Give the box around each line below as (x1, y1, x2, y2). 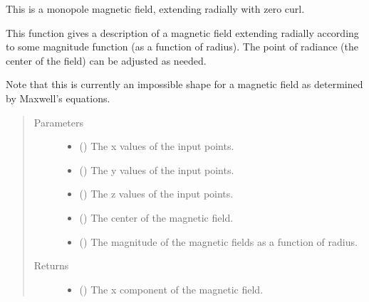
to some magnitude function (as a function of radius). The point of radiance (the (6, 39, 359, 54)
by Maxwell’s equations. (6, 90, 110, 105)
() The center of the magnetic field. (79, 210, 234, 225)
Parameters (33, 114, 83, 129)
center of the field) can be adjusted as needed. (6, 53, 207, 68)
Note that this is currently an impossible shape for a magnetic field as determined (6, 77, 363, 92)
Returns (33, 258, 69, 273)
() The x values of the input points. (79, 139, 234, 153)
